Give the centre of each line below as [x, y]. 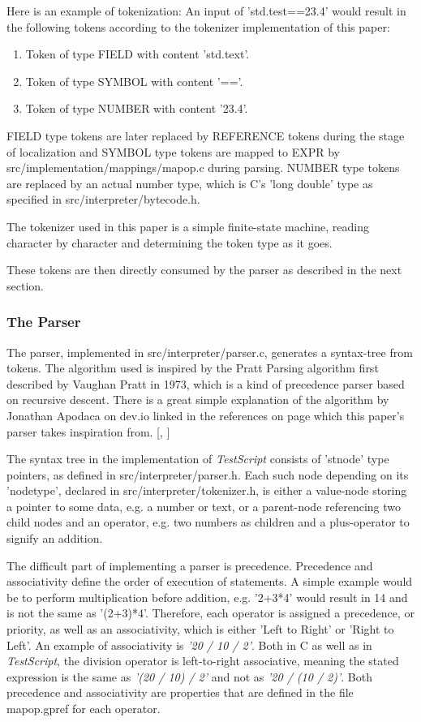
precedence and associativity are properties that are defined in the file [180, 692]
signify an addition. [55, 538]
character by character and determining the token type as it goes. [170, 242]
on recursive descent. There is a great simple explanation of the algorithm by [198, 400]
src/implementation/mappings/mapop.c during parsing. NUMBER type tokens [203, 168]
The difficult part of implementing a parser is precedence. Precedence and [190, 565]
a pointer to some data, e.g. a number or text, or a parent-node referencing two [204, 506]
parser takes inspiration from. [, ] [88, 431]
